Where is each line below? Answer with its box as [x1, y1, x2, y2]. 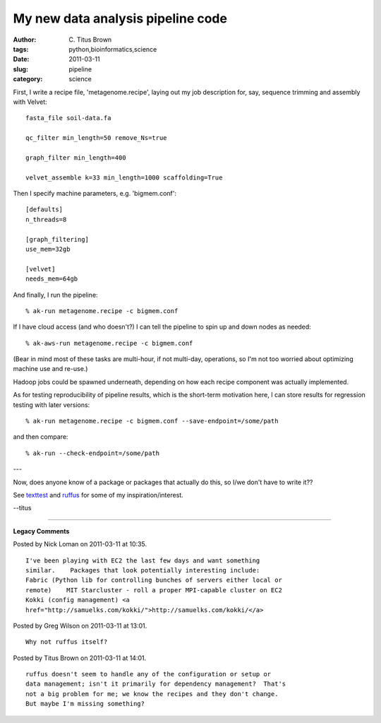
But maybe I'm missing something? [25, 700, 145, 708]
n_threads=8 [25, 216, 67, 223]
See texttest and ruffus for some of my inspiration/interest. [13, 491, 183, 499]
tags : [13, 45, 29, 53]
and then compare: [13, 433, 68, 441]
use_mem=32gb [25, 245, 71, 253]
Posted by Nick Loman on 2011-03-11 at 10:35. [13, 540, 147, 548]
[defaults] [25, 206, 64, 213]
